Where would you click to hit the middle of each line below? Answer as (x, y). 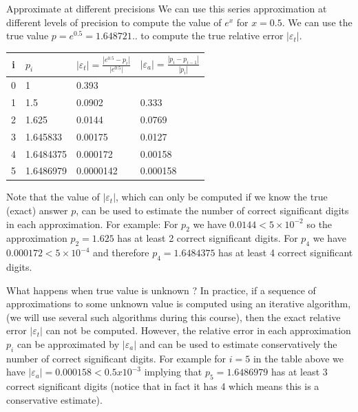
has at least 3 (299, 372)
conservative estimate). (54, 399)
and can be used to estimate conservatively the (238, 344)
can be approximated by (68, 344)
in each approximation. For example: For (92, 224)
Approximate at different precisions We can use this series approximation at (167, 8)
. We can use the (317, 22)
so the (319, 224)
